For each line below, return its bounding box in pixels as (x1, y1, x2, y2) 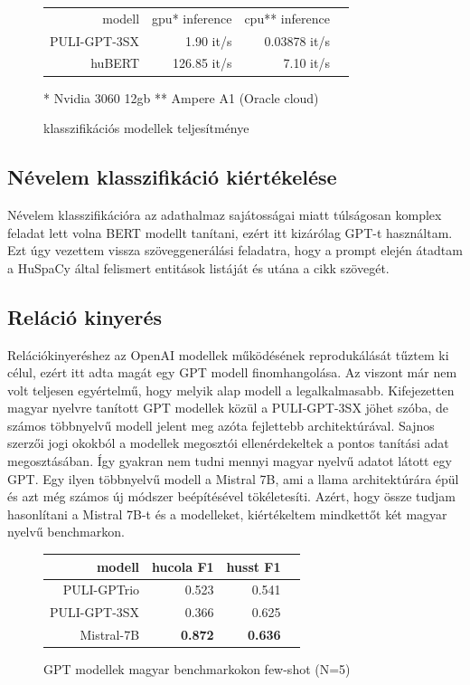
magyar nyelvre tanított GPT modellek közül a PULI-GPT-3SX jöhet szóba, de (7, 398, 449, 417)
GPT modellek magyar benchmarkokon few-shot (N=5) (43, 660, 351, 679)
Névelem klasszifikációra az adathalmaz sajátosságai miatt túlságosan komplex (7, 205, 442, 224)
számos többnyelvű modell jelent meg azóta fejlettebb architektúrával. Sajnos (7, 415, 435, 434)
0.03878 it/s (264, 31, 330, 50)
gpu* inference (152, 8, 232, 27)
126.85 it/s (172, 53, 232, 72)
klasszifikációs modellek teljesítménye (43, 119, 249, 138)
